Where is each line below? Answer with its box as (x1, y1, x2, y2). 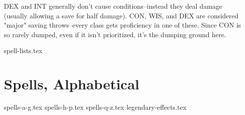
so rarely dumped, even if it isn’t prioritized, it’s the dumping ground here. (4, 29, 226, 39)
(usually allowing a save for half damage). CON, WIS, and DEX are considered (4, 10, 239, 20)
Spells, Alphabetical (4, 74, 140, 94)
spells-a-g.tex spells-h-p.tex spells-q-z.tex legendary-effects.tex (4, 102, 187, 112)
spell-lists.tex (4, 45, 43, 56)
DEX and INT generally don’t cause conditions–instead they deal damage (4, 1, 222, 11)
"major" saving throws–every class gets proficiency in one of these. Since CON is (4, 20, 241, 30)
